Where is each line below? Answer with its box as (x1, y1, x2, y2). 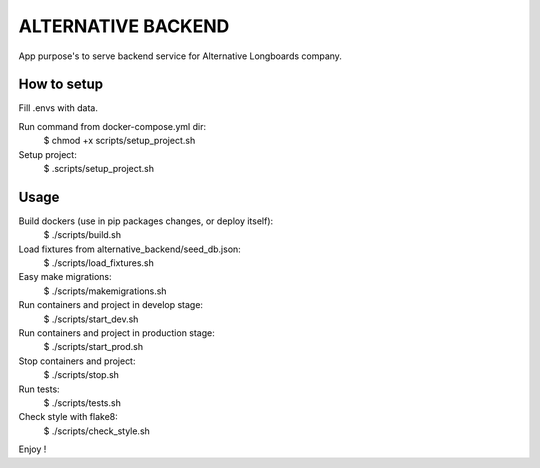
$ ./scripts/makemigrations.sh (43, 285, 167, 297)
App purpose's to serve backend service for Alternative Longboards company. (18, 50, 342, 62)
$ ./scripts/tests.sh (43, 397, 122, 409)
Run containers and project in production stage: (18, 327, 215, 339)
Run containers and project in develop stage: (18, 299, 204, 311)
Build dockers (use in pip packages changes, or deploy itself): (18, 215, 274, 227)
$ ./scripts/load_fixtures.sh (43, 257, 155, 269)
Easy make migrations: (18, 271, 112, 283)
